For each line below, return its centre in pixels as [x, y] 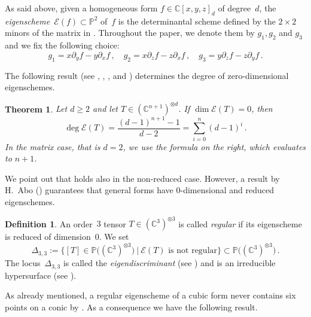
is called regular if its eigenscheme [240, 223]
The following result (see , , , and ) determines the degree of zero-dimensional [147, 75]
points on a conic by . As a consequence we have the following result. [131, 307]
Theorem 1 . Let [36, 109]
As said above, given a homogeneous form [81, 8]
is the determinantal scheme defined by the [197, 21]
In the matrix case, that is [53, 146]
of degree [234, 8]
